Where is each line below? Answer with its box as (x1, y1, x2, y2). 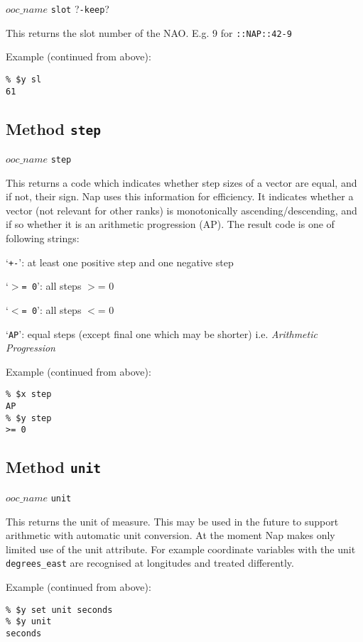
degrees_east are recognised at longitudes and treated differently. (6, 555, 294, 570)
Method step (6, 117, 101, 139)
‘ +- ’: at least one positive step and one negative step (6, 254, 234, 269)
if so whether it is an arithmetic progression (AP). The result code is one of (6, 217, 335, 232)
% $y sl (6, 74, 42, 85)
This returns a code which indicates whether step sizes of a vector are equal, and (6, 175, 357, 190)
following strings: (6, 231, 80, 246)
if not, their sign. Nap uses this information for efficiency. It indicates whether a (6, 189, 354, 204)
